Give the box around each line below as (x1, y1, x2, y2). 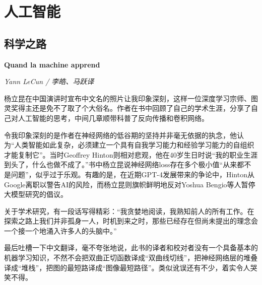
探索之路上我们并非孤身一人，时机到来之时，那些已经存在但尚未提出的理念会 (4, 216, 258, 226)
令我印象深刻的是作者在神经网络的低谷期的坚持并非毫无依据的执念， (4, 129, 230, 140)
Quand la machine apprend (4, 59, 100, 69)
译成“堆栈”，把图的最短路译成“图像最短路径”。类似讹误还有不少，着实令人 (4, 262, 250, 272)
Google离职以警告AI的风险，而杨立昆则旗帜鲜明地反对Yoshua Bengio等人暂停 (4, 179, 255, 189)
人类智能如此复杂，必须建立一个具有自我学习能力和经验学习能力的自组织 (14, 139, 254, 150)
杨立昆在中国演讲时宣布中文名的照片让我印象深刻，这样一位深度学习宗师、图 (4, 93, 258, 103)
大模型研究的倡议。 (4, 189, 68, 199)
